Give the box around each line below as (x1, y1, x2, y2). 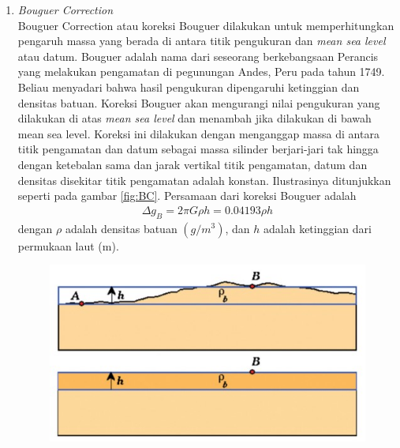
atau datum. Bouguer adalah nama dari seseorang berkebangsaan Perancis (17, 47, 379, 64)
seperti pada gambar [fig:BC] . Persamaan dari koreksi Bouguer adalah (17, 187, 357, 204)
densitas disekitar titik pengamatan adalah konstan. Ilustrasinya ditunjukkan (17, 171, 391, 188)
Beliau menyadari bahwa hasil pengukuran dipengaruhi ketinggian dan (17, 78, 360, 95)
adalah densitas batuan (65, 220, 178, 236)
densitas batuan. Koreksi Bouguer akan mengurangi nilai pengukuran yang (17, 94, 380, 111)
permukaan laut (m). (17, 237, 119, 254)
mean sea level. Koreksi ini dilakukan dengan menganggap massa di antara (17, 125, 379, 141)
